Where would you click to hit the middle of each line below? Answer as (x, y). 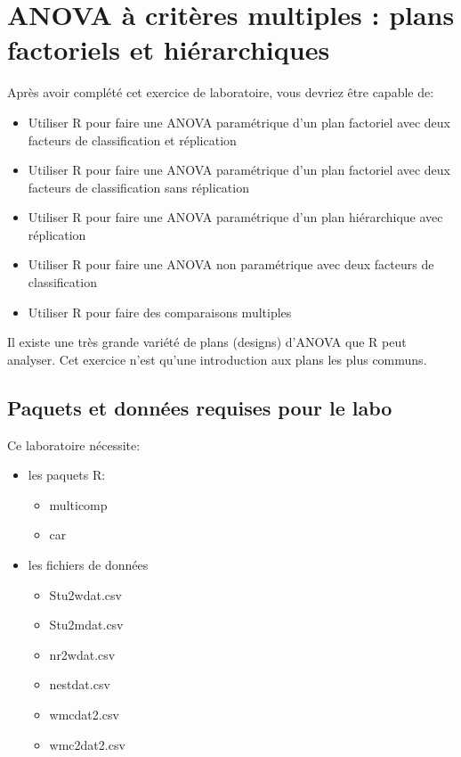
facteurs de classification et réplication (132, 140)
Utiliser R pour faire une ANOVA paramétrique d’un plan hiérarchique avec (235, 217)
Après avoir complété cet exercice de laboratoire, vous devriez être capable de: (221, 92)
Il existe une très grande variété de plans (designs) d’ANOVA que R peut (207, 342)
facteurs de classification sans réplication (138, 187)
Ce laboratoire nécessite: (74, 444)
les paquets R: (67, 475)
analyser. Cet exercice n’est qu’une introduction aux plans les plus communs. (217, 359)
